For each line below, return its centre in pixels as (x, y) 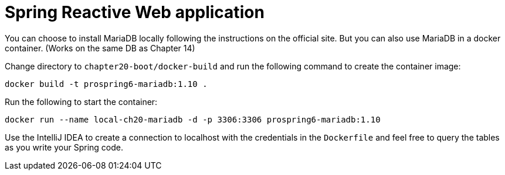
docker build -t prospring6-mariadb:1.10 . (106, 84)
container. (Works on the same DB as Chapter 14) (100, 48)
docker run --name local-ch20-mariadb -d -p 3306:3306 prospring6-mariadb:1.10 (193, 119)
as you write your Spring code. (64, 147)
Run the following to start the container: (81, 101)
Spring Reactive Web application (135, 12)
